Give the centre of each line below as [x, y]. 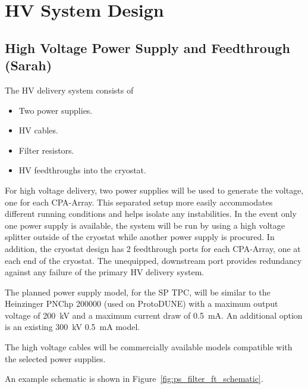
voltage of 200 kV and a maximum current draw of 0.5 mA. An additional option [154, 315]
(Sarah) [29, 65]
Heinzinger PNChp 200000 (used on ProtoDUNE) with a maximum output [142, 304]
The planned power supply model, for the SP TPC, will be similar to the [138, 292]
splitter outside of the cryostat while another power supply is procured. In [140, 237]
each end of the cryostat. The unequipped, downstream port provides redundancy [153, 260]
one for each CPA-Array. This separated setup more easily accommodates [139, 202]
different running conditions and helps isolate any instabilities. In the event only [151, 214]
